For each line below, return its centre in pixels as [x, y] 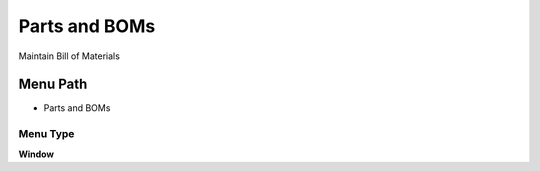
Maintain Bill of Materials [69, 56]
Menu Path [53, 84]
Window [36, 154]
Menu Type [46, 134]
